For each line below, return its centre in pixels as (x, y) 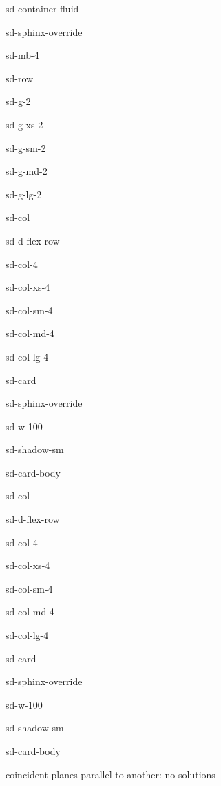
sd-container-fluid (42, 8)
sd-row (20, 78)
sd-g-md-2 (27, 171)
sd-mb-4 (22, 55)
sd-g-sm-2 (26, 147)
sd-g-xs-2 (24, 124)
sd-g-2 (18, 101)
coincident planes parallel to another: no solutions (110, 774)
